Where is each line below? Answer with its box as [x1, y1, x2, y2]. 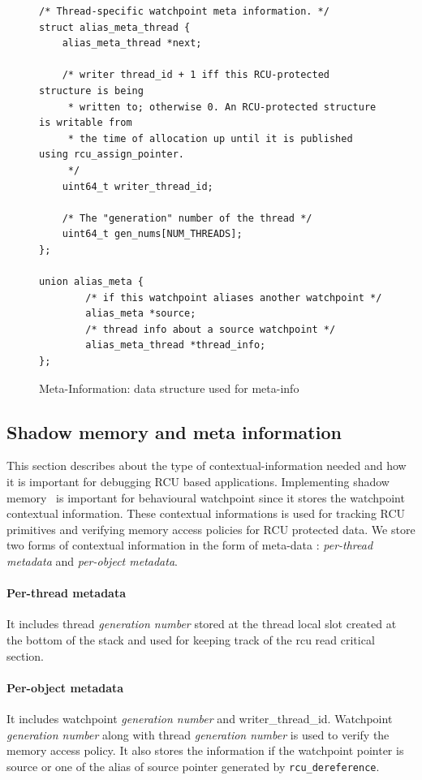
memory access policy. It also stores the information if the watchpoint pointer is [6, 742, 404, 759]
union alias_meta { [39, 276, 144, 288]
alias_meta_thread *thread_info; [85, 339, 266, 351]
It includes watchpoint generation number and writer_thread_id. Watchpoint [6, 709, 393, 726]
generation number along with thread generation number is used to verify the [6, 726, 390, 743]
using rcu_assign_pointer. [39, 149, 184, 161]
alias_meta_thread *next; [62, 37, 202, 50]
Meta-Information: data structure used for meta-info [39, 379, 299, 396]
